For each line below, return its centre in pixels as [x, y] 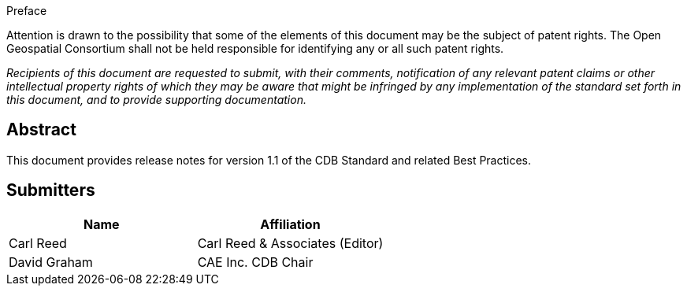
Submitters [51, 190]
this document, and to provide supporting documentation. [156, 100]
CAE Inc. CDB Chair [255, 262]
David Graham [51, 262]
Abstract [41, 130]
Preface [27, 11]
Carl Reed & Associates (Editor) [290, 243]
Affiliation [290, 224]
